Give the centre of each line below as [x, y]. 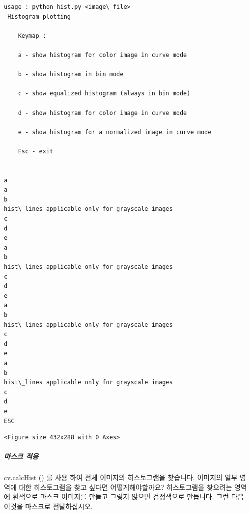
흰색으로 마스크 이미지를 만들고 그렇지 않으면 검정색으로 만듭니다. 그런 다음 [128, 497]
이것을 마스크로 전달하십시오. [48, 506]
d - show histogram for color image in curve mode [102, 113]
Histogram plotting [39, 16]
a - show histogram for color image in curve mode [102, 55]
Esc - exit [36, 151]
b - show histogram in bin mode [71, 74]
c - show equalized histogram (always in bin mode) [104, 94]
